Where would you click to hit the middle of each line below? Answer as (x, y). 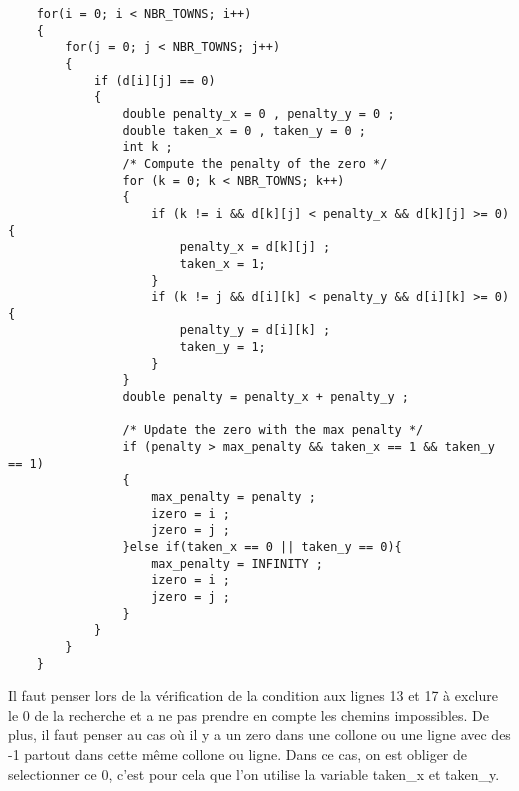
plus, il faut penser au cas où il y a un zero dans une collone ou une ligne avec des (259, 734)
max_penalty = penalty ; (233, 497)
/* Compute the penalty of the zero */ (255, 163)
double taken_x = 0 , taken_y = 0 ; (244, 130)
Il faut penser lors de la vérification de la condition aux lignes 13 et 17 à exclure (253, 695)
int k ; (147, 147)
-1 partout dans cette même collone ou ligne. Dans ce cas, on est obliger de (238, 754)
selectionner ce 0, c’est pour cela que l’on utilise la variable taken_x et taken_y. (254, 773)
